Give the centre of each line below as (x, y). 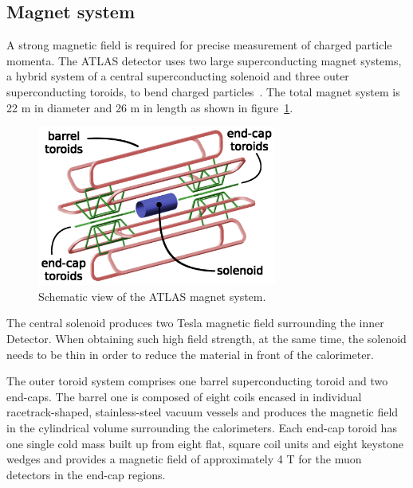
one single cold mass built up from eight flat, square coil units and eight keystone (205, 443)
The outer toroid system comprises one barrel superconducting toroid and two (197, 381)
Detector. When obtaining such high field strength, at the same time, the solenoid (206, 339)
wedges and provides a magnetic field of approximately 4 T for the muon (184, 459)
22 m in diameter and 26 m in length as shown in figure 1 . (150, 107)
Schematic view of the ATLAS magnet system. (152, 296)
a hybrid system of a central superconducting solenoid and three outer (178, 76)
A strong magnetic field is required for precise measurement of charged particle (199, 45)
